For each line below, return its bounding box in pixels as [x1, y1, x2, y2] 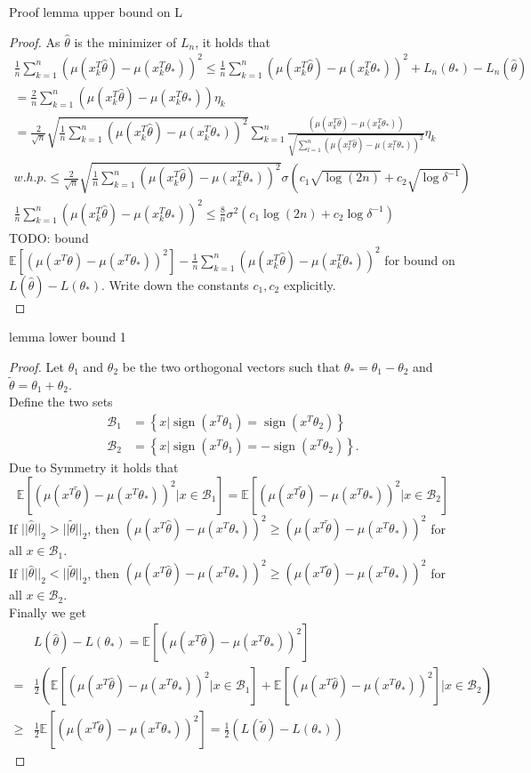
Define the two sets [9, 392, 113, 411]
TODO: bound [9, 228, 89, 246]
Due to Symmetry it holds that [9, 457, 179, 476]
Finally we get [9, 602, 86, 621]
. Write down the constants [101, 275, 249, 294]
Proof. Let [9, 357, 64, 375]
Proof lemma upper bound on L [9, 3, 182, 20]
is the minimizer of [74, 32, 177, 51]
